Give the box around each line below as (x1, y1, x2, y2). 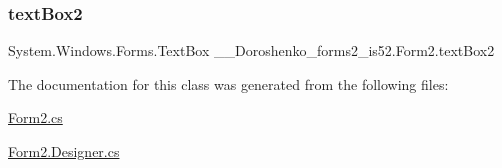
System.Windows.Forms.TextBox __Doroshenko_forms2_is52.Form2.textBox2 (8, 40, 495, 61)
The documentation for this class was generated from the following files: (8, 73, 449, 94)
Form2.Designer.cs (8, 141, 120, 161)
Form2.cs (8, 107, 63, 128)
